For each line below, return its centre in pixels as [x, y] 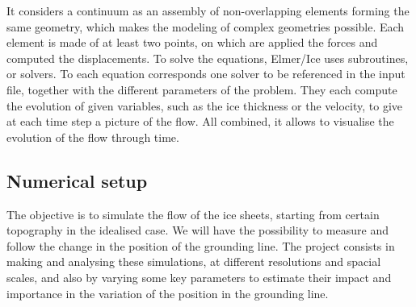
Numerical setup [77, 180]
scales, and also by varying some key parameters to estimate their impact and [199, 277]
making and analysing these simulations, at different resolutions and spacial [194, 261]
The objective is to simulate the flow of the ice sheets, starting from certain [193, 214]
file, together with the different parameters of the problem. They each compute [202, 89]
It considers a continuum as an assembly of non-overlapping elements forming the [208, 10]
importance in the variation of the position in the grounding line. [168, 293]
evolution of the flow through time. [93, 137]
